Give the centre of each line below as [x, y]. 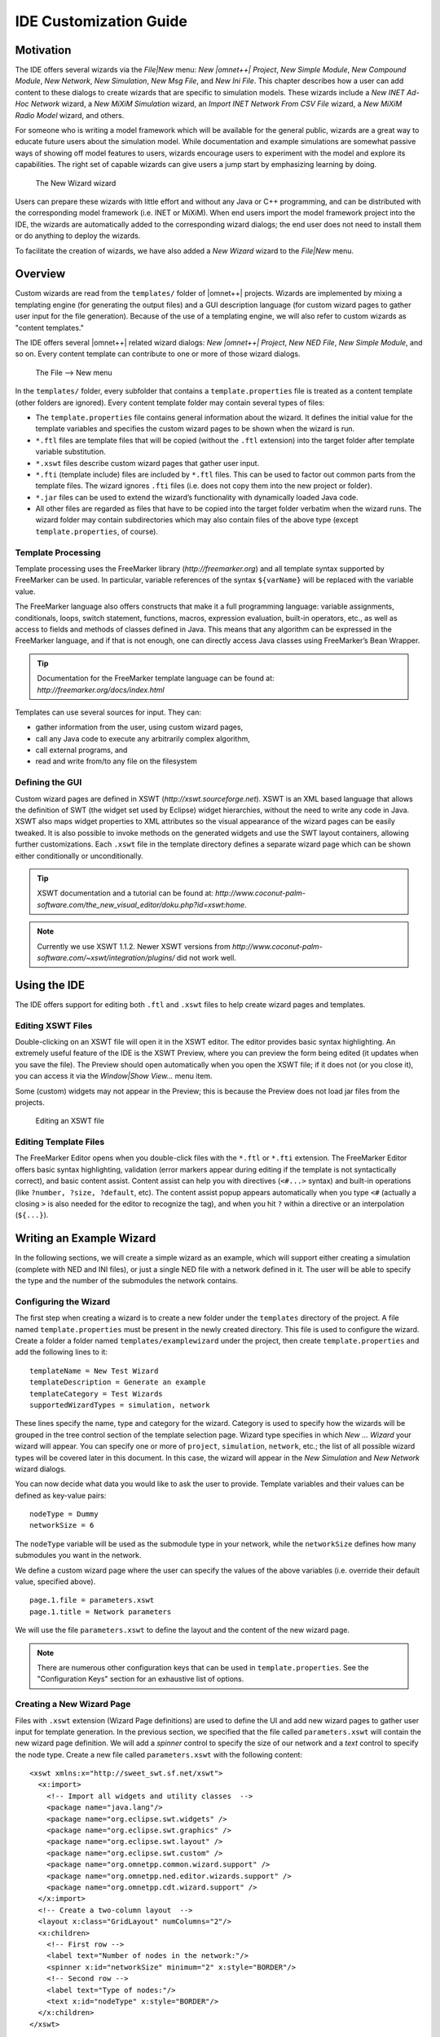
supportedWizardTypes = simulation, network [120, 1405]
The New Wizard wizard [76, 183]
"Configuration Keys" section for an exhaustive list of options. [141, 1679]
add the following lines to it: [61, 1352]
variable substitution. [70, 451]
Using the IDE [50, 985]
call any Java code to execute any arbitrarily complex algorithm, [143, 738]
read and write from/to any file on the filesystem [116, 761]
